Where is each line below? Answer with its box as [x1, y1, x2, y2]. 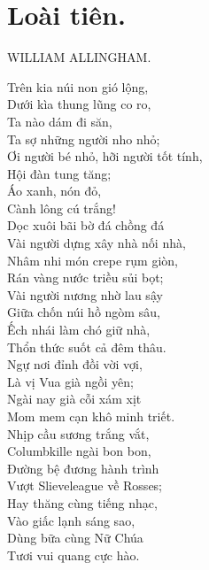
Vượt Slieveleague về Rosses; [7, 476, 162, 495]
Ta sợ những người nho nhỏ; [7, 129, 160, 148]
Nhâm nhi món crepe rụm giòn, [7, 250, 178, 269]
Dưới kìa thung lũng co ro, [7, 95, 151, 113]
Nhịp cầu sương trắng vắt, [7, 424, 150, 443]
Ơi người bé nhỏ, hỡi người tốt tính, [7, 147, 203, 166]
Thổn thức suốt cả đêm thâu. [7, 337, 166, 356]
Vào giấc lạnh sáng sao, [7, 511, 135, 529]
